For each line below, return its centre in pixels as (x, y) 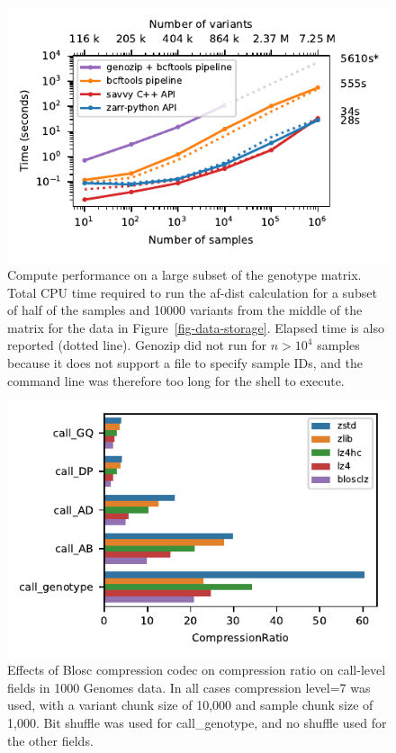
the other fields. (50, 740)
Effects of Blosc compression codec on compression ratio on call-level (197, 670)
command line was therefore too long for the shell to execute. (176, 380)
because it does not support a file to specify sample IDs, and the (185, 363)
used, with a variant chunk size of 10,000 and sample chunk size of (190, 705)
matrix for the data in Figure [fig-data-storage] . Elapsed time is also (196, 327)
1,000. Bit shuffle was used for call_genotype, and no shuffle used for (197, 723)
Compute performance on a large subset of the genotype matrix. (184, 275)
